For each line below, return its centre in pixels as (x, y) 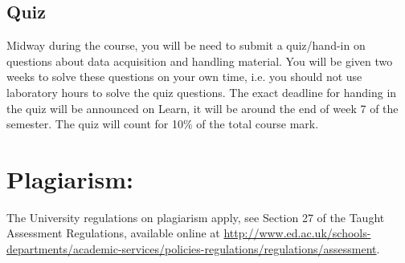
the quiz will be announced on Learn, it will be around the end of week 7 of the (202, 108)
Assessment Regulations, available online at (113, 233)
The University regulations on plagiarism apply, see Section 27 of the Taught (196, 217)
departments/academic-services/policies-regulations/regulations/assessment (192, 249)
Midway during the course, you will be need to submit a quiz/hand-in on (186, 45)
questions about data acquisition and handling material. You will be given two (200, 61)
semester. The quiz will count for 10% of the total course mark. (163, 124)
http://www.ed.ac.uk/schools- (297, 233)
